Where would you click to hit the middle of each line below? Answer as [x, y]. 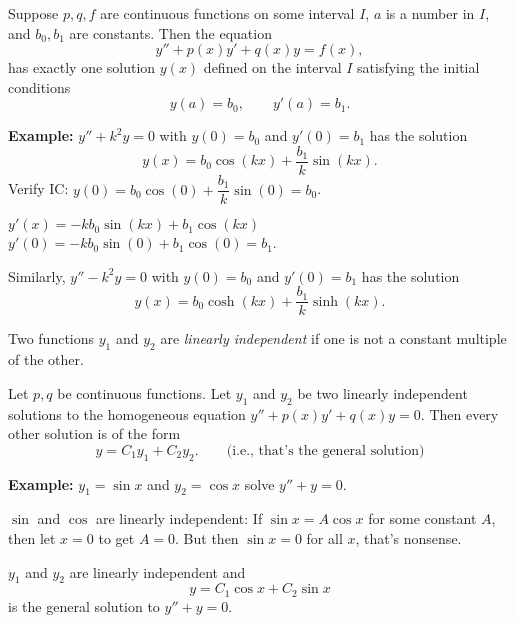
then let [32, 537]
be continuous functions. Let [144, 392]
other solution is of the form [94, 433]
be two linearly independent [382, 392]
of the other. [46, 359]
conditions [39, 86]
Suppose [33, 13]
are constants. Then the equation [170, 32]
